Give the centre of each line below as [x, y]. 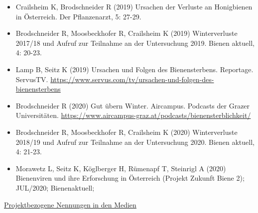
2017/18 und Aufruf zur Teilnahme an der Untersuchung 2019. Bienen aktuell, [135, 43]
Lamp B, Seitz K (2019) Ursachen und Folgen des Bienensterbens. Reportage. [134, 69]
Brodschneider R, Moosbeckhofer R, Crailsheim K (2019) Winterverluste [127, 33]
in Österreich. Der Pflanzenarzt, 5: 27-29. [78, 16]
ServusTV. [32, 79]
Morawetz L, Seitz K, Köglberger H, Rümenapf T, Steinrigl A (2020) [121, 168]
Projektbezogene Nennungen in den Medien [70, 204]
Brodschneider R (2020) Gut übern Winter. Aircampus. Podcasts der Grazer [133, 105]
